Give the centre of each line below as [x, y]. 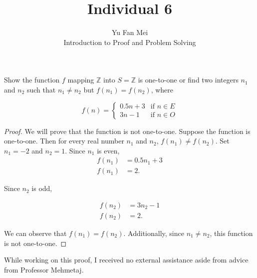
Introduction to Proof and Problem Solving [130, 42]
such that [41, 89]
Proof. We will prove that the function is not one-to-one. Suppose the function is [127, 131]
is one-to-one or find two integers [188, 80]
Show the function [32, 80]
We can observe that [35, 233]
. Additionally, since [154, 233]
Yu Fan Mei [130, 32]
